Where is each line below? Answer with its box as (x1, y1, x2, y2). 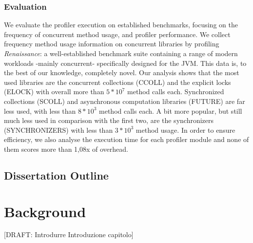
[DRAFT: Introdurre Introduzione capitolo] (4, 229, 134, 240)
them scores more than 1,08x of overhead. (4, 143, 128, 154)
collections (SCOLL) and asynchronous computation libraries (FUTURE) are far (4, 96, 245, 106)
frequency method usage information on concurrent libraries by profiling (4, 39, 219, 49)
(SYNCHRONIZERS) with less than (4, 124, 113, 135)
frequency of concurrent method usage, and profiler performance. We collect (4, 29, 231, 39)
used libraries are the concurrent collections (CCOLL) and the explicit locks (4, 77, 231, 87)
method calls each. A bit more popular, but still (99, 105, 242, 116)
